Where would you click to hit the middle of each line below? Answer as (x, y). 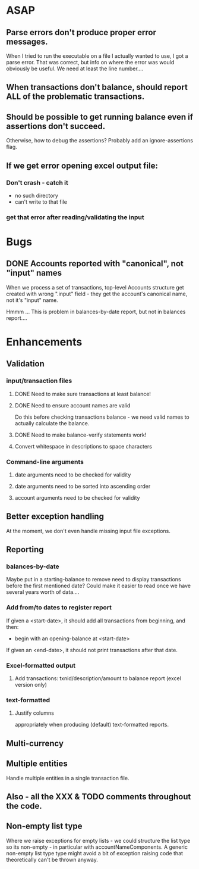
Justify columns (34, 713)
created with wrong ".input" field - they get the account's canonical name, (97, 294)
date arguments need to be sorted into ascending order (83, 486)
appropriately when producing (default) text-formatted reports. (92, 725)
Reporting (25, 549)
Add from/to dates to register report (59, 608)
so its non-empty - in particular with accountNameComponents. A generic (97, 847)
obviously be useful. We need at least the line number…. (75, 68)
